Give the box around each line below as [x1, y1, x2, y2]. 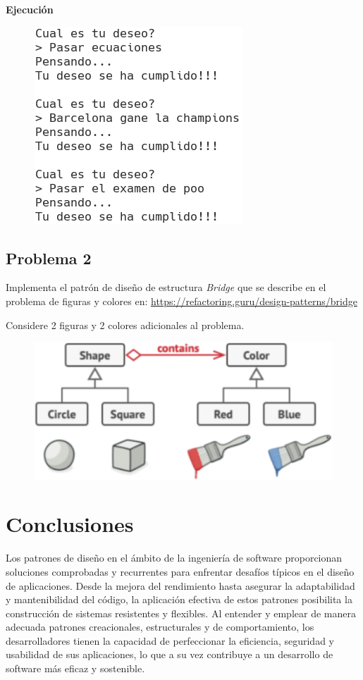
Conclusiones [6, 509, 134, 538]
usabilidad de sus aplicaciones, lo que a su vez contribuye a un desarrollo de [6, 647, 333, 662]
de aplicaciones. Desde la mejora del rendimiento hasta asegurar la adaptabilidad [6, 578, 355, 593]
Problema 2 [6, 247, 92, 268]
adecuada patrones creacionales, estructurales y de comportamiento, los [6, 619, 314, 634]
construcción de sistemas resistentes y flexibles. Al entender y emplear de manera [6, 605, 356, 620]
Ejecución [6, 2, 54, 16]
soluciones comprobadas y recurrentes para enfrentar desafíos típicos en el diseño [6, 564, 355, 579]
